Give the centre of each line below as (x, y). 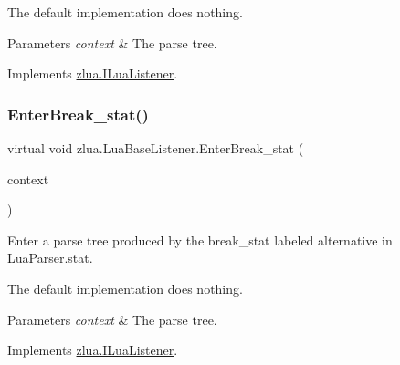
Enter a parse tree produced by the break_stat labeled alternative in (200, 240)
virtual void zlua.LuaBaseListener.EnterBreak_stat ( (156, 148)
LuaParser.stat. (50, 258)
